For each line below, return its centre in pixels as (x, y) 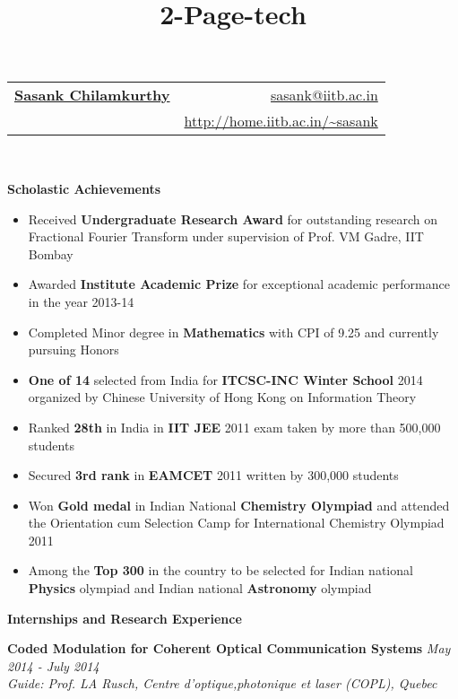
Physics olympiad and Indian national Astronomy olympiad (200, 588)
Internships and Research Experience (125, 618)
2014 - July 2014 (53, 665)
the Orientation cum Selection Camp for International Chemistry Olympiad (236, 523)
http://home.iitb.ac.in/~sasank (281, 121)
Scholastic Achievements (84, 188)
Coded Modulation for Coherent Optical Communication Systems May (229, 648)
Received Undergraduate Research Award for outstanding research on (233, 218)
